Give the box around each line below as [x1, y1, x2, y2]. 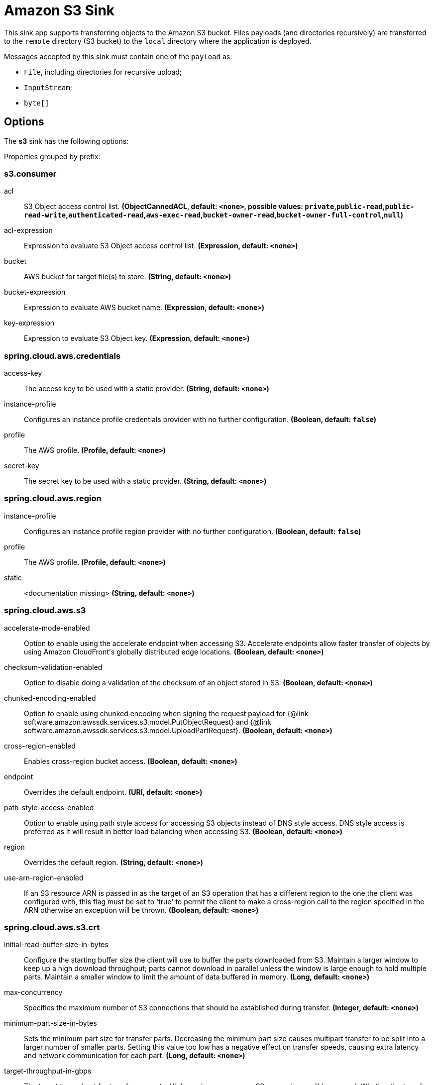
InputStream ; [24, 83, 72, 92]
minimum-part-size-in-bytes [4, 1019, 97, 1028]
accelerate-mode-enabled [4, 623, 90, 632]
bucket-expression [4, 288, 66, 297]
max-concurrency [4, 988, 63, 997]
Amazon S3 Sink [4, 2, 115, 19]
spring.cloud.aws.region [4, 493, 102, 504]
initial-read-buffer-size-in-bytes [4, 940, 108, 949]
